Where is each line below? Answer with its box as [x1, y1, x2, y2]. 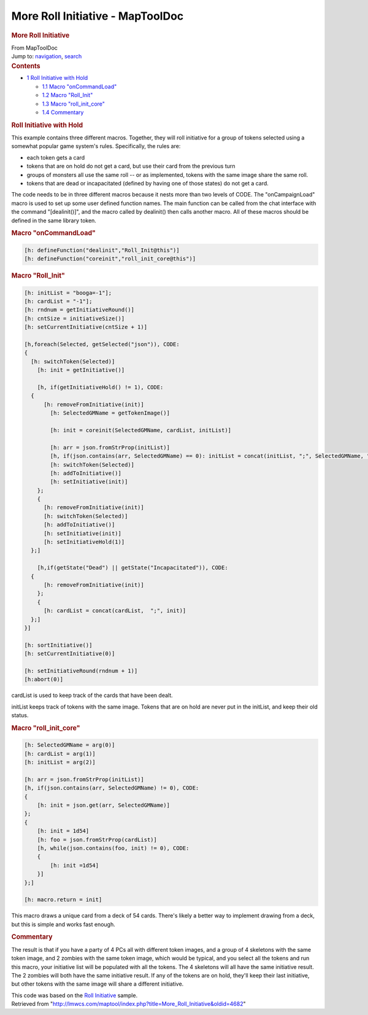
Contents [11, 61, 40, 70]
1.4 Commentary [42, 109, 84, 116]
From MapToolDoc [11, 44, 58, 52]
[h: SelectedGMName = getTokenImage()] [50, 410, 170, 417]
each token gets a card [26, 154, 85, 161]
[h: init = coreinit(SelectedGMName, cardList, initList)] [50, 427, 232, 434]
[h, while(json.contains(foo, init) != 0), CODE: [37, 844, 190, 852]
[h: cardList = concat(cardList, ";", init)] [44, 607, 186, 614]
